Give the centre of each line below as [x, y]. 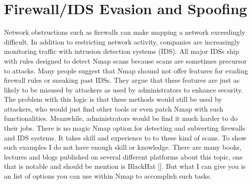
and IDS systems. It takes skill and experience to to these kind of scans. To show [125, 137]
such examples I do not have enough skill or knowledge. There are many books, [123, 147]
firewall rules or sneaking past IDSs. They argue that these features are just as [122, 80]
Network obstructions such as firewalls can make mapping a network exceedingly [125, 32]
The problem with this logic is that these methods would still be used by [113, 99]
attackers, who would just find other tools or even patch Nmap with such [114, 108]
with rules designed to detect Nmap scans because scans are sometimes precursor [126, 60]
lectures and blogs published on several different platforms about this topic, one [124, 156]
